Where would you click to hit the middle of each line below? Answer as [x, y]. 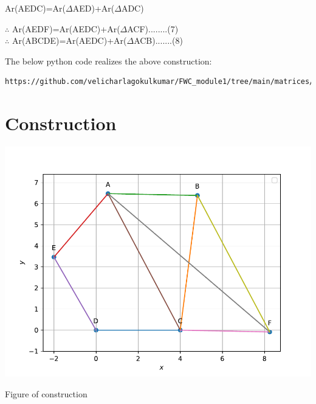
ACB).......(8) [158, 40]
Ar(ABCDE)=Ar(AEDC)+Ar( [69, 40]
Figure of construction [46, 393]
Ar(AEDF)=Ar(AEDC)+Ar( [66, 28]
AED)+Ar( [94, 8]
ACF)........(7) [153, 28]
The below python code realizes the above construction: [108, 61]
